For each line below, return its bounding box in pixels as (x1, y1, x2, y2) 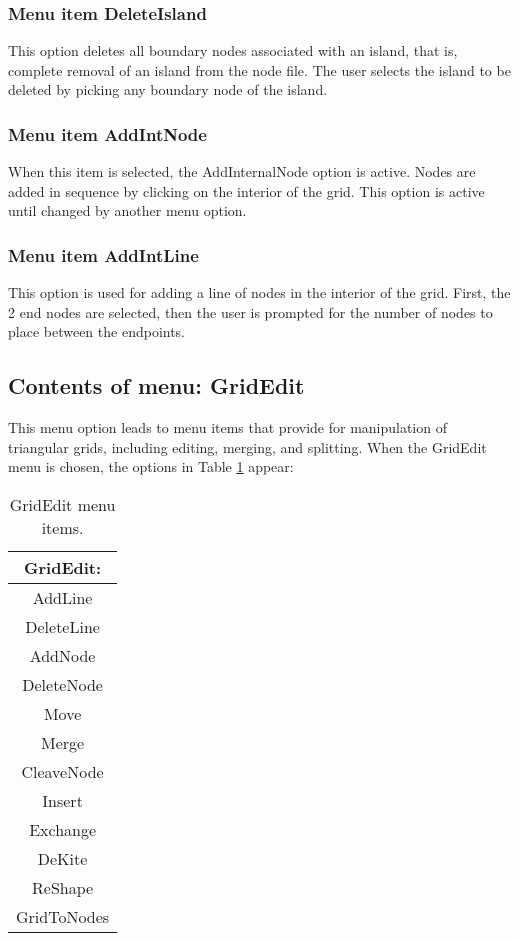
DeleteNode (22, 672, 103, 696)
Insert (42, 788, 83, 812)
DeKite (37, 846, 88, 870)
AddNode (29, 643, 96, 667)
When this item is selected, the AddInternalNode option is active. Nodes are (8, 161, 476, 182)
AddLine (32, 585, 93, 609)
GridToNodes (16, 904, 110, 928)
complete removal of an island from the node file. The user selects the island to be (8, 59, 511, 80)
